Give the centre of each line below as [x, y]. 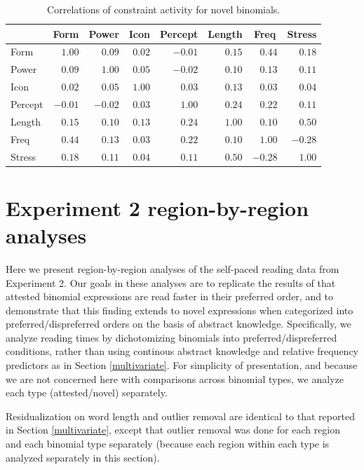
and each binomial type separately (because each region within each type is [168, 444]
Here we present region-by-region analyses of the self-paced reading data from [173, 268]
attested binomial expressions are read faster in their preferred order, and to [170, 296]
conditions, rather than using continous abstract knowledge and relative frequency [182, 351]
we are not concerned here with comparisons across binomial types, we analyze [175, 378]
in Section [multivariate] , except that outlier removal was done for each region [173, 430]
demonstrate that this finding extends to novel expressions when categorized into [180, 310]
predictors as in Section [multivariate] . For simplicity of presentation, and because [182, 365]
